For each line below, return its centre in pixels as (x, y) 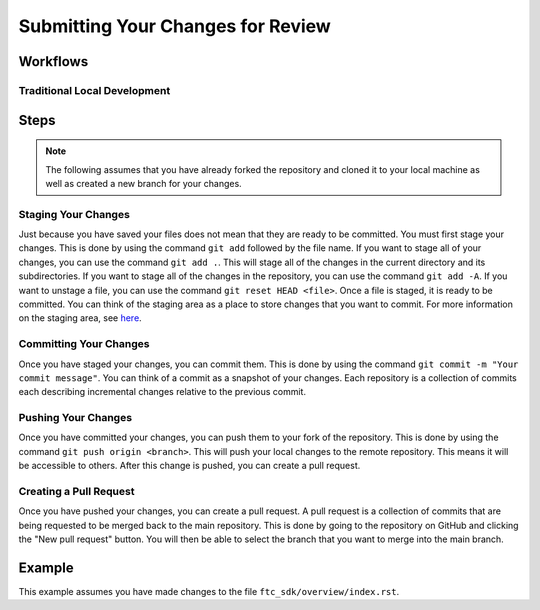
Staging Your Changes (74, 214)
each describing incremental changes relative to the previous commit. (162, 392)
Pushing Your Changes (75, 418)
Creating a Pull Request (76, 492)
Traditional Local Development (94, 90)
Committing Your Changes (84, 344)
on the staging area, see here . (80, 318)
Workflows (53, 61)
